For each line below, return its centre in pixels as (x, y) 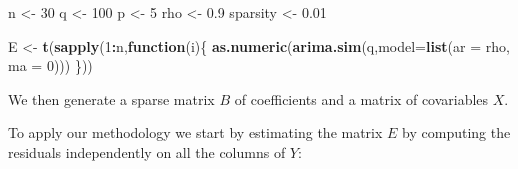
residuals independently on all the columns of (147, 151)
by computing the (456, 132)
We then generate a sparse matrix (111, 98)
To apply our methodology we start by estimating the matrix (195, 132)
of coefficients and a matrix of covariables (361, 98)
